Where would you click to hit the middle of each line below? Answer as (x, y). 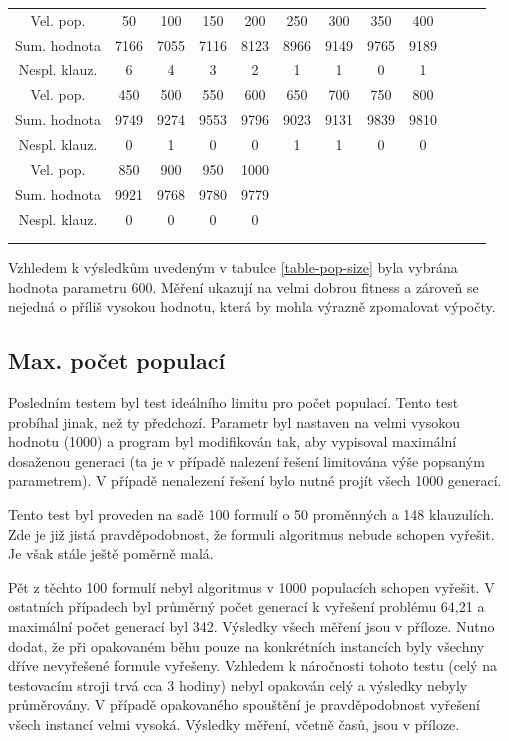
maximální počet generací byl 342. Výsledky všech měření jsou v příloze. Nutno (251, 626)
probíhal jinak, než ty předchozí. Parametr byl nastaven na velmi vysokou (234, 421)
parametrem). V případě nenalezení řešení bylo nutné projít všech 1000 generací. (255, 480)
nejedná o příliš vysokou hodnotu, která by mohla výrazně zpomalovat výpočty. (252, 306)
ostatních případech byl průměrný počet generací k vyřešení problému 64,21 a (246, 606)
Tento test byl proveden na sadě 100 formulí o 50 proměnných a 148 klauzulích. (251, 514)
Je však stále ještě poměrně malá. (111, 553)
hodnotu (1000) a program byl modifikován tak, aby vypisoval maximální (232, 441)
